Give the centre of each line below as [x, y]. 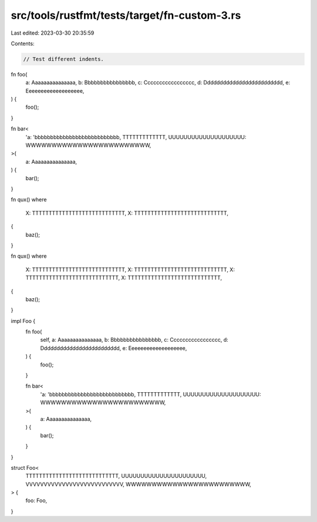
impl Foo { [23, 321]
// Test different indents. [63, 59]
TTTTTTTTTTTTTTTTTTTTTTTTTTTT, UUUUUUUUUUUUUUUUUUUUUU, [116, 476]
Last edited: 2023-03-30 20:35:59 [53, 33]
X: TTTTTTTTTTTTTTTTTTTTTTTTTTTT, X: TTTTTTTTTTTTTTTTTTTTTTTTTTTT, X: [130, 270]
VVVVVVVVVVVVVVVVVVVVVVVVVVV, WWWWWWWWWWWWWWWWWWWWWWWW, [139, 484]
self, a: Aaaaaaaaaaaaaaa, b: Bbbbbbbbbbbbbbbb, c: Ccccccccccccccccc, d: [134, 340]
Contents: [23, 43]
